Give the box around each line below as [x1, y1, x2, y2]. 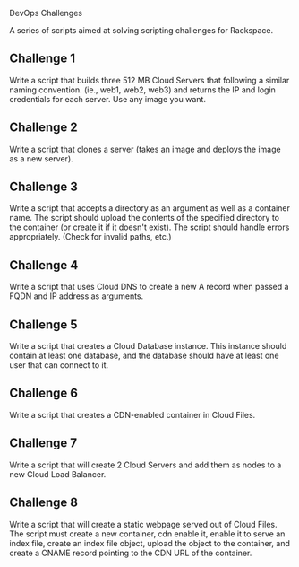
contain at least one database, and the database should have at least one [9, 350, 279, 362]
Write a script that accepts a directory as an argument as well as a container [9, 203, 291, 214]
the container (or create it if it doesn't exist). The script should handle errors [9, 222, 290, 232]
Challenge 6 [9, 386, 79, 401]
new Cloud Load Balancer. [9, 468, 107, 479]
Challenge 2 [9, 120, 78, 135]
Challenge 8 [9, 495, 79, 510]
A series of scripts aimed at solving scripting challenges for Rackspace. [9, 25, 274, 35]
